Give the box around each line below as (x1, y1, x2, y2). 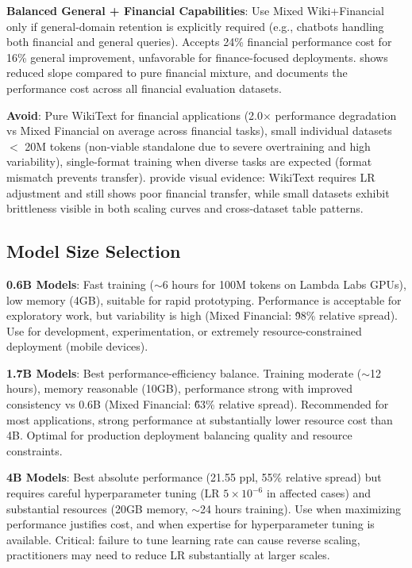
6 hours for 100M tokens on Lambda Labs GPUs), (162, 275, 406, 292)
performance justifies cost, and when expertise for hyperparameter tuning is (6, 516, 375, 532)
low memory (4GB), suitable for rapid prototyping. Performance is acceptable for (6, 291, 402, 308)
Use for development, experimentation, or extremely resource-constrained (6, 322, 362, 339)
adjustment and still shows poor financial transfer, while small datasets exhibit (6, 184, 390, 201)
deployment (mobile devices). (6, 338, 148, 355)
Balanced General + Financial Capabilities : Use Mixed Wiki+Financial (6, 2, 384, 18)
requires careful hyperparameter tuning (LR (6, 485, 220, 501)
